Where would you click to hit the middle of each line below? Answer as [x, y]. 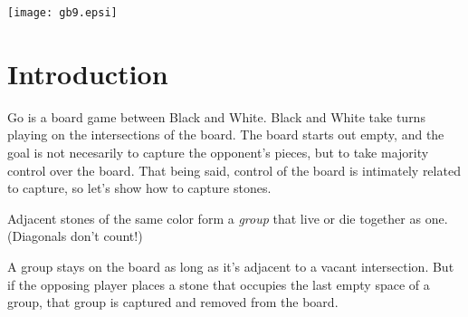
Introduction [88, 73]
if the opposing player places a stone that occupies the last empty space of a [219, 284]
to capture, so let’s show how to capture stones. [139, 188]
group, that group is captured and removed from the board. [173, 302]
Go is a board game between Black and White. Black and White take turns [216, 116]
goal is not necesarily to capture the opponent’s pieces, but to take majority [218, 152]
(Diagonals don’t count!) [75, 236]
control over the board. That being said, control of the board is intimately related [234, 170]
